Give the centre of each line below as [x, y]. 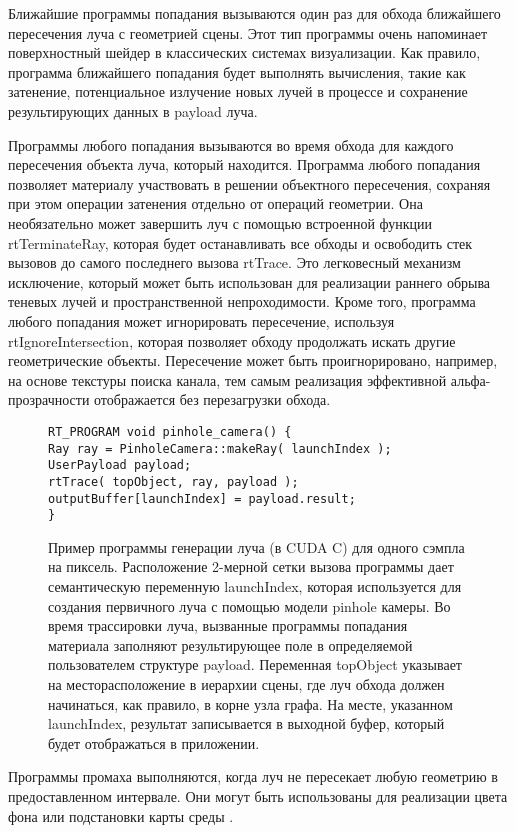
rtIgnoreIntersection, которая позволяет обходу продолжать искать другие [232, 340]
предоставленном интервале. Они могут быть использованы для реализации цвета [258, 795]
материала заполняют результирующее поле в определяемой [230, 644]
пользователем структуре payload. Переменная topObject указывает [255, 664]
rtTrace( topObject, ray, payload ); [173, 481]
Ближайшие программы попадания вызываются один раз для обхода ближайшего [254, 13]
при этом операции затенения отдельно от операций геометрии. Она [215, 203]
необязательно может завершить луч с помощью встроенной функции [220, 222]
